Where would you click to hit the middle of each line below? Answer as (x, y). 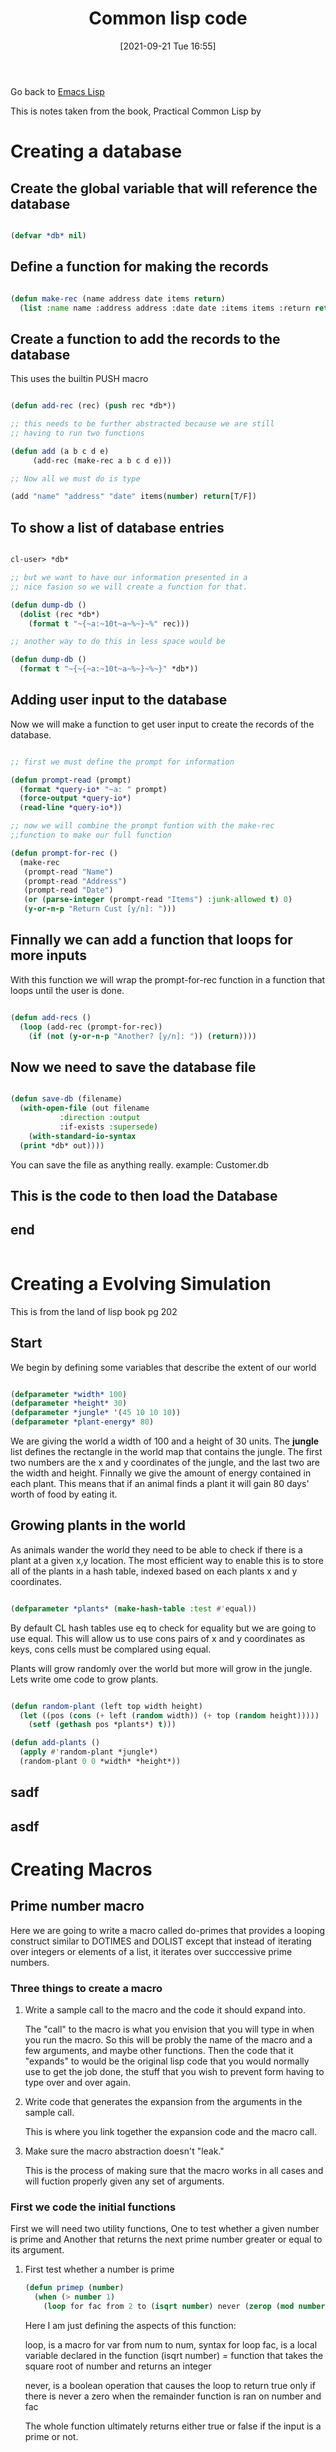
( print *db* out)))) (62, 1145)
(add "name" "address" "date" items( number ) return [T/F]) (133, 497)
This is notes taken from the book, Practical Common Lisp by (136, 111)
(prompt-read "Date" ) (68, 890)
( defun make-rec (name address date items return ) (118, 298)
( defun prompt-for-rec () (64, 853)
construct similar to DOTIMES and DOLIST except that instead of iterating (161, 1941)
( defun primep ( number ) (74, 2288)
